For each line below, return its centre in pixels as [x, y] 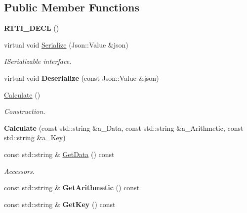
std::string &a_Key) [35, 137]
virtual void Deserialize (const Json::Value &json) [82, 78]
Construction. [25, 111]
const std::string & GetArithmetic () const [72, 187]
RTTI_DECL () [32, 28]
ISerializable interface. [38, 61]
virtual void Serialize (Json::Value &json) [66, 44]
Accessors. [20, 171]
